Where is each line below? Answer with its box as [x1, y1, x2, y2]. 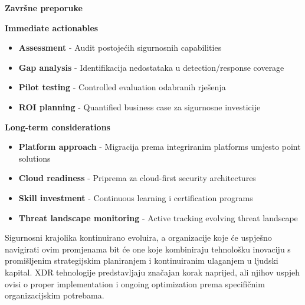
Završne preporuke [5, 2, 83, 14]
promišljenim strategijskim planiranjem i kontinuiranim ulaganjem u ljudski [5, 254, 278, 267]
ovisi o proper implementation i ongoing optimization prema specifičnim [5, 277, 265, 290]
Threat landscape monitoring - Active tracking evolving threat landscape [18, 211, 298, 224]
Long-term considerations [5, 120, 110, 133]
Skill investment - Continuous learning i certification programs [18, 191, 253, 204]
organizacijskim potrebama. [5, 289, 104, 301]
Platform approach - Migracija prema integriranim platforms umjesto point [18, 140, 301, 153]
